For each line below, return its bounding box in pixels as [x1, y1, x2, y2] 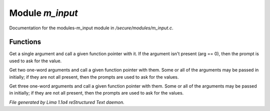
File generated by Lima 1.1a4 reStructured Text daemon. [9, 99, 124, 105]
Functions [9, 38, 41, 46]
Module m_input [9, 7, 78, 18]
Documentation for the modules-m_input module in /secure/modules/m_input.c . [9, 25, 173, 31]
